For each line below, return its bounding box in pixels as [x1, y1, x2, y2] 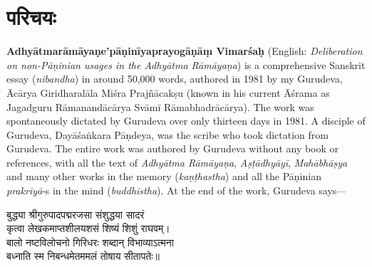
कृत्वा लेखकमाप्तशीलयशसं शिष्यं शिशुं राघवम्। [6, 221, 170, 236]
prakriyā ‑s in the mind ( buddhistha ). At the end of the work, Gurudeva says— [6, 183, 347, 198]
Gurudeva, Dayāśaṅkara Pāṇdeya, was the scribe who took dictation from [6, 127, 329, 142]
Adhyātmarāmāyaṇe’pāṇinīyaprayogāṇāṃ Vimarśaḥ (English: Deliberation [6, 43, 363, 58]
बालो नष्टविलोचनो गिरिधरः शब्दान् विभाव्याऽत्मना [6, 234, 174, 249]
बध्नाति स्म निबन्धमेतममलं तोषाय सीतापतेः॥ [6, 248, 160, 263]
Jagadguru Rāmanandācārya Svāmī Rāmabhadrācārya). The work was [6, 99, 314, 114]
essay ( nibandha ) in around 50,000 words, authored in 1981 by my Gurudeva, [6, 71, 343, 86]
